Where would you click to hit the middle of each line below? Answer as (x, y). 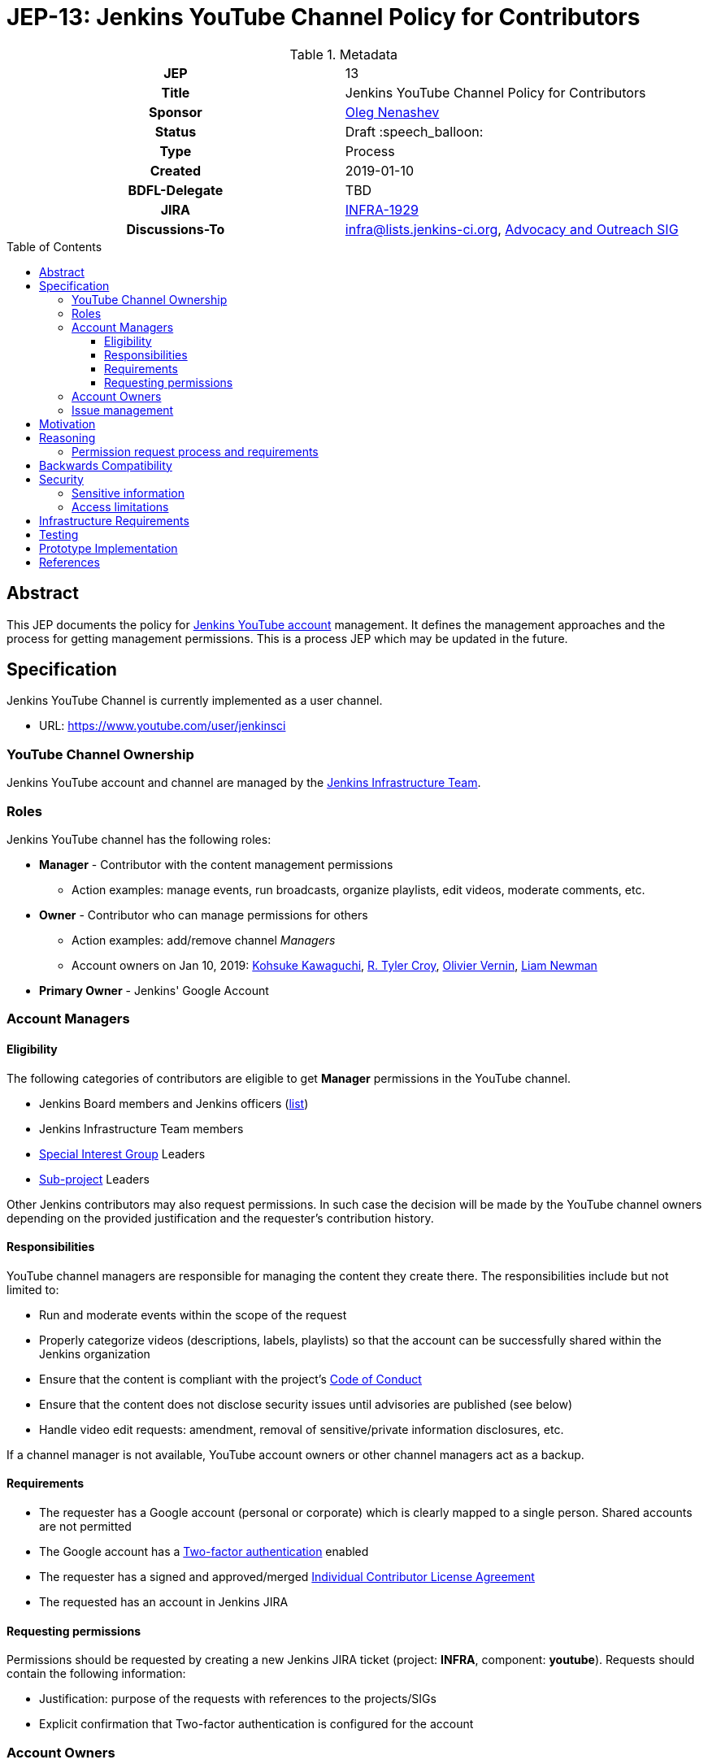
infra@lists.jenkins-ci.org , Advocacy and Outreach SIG (512, 229)
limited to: (33, 1289)
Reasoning (67, 437)
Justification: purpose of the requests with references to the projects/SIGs (238, 1699)
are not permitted (85, 1526)
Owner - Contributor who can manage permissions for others (204, 915)
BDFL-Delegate (176, 190)
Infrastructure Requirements (114, 520)
